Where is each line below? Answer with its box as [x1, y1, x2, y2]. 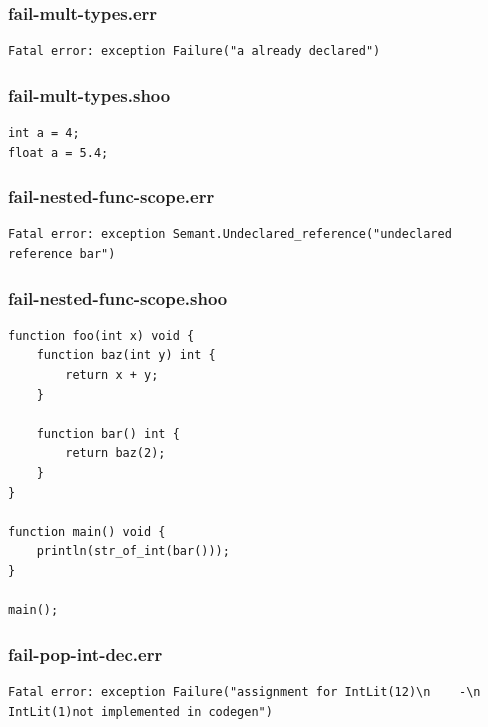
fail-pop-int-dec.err [8, 641, 163, 666]
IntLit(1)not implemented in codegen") [8, 704, 273, 719]
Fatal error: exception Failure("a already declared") [8, 44, 381, 59]
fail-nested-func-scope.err [8, 184, 215, 209]
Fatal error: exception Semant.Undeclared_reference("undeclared [8, 227, 452, 242]
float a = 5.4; [8, 145, 109, 160]
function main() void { [8, 524, 166, 539]
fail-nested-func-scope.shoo [8, 285, 228, 310]
